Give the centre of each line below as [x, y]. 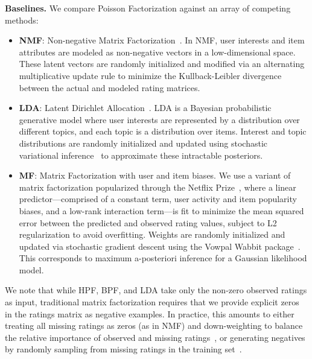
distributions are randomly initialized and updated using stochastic [143, 143]
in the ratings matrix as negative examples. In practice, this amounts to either [150, 313]
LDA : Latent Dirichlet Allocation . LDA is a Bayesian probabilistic [145, 108]
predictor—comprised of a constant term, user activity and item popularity [158, 199]
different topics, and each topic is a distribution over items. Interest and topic [163, 131]
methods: [22, 20]
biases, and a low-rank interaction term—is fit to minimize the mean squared [161, 210]
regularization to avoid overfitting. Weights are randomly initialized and [152, 234]
